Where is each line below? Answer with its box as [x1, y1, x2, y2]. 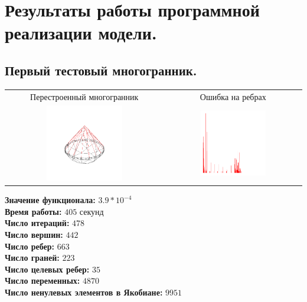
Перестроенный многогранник [30, 90, 139, 102]
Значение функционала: [5, 194, 96, 206]
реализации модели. [5, 21, 157, 45]
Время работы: [5, 205, 62, 217]
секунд [79, 205, 104, 217]
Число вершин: [5, 228, 63, 240]
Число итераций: [5, 217, 70, 229]
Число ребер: [5, 240, 55, 252]
